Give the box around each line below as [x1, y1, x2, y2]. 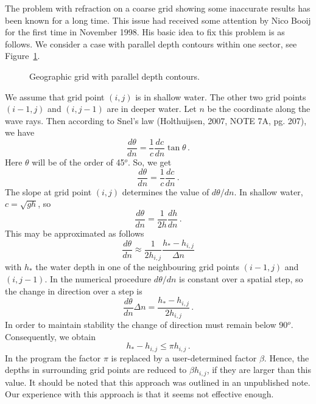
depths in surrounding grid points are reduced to [5, 363, 187, 376]
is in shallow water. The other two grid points [135, 90, 306, 103]
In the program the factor [5, 351, 101, 364]
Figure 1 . [5, 49, 40, 62]
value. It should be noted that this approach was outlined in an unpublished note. [5, 375, 311, 388]
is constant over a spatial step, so [179, 273, 303, 285]
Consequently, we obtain [5, 330, 96, 343]
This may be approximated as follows [5, 226, 144, 239]
